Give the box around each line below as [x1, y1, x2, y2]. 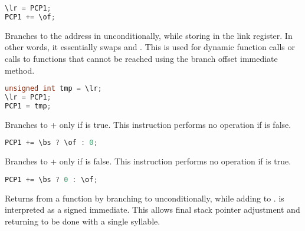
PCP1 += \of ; [5, 12, 55, 21]
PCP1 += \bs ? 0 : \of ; [5, 175, 98, 184]
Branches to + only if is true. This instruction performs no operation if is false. [5, 118, 291, 130]
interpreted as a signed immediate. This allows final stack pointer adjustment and [5, 203, 300, 216]
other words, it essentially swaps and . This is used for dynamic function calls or [5, 41, 295, 53]
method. [5, 64, 35, 76]
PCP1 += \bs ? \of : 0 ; [5, 138, 98, 147]
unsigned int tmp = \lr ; [5, 84, 102, 93]
